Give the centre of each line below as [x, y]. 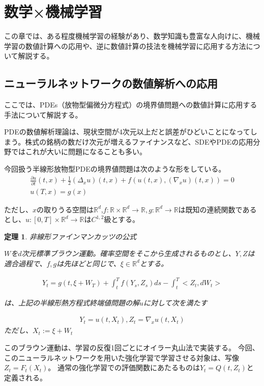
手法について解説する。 [43, 114]
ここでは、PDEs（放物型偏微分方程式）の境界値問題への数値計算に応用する [131, 105]
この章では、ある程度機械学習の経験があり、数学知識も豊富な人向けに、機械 [132, 36]
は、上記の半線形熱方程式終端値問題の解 [72, 302]
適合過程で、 [25, 263]
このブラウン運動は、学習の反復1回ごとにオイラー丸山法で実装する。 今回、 [132, 348]
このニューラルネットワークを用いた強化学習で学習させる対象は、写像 [122, 357]
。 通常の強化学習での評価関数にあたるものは [124, 367]
